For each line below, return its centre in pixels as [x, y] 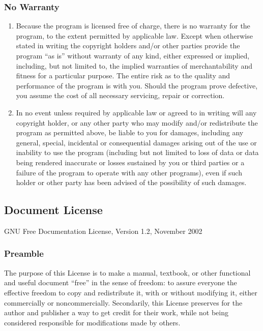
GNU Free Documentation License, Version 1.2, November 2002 [103, 231]
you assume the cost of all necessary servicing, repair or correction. [120, 95]
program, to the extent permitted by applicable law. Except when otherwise [134, 35]
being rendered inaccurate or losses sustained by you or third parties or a [130, 162]
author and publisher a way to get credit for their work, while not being [116, 312]
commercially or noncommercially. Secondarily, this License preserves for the [123, 302]
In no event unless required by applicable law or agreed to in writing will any [136, 112]
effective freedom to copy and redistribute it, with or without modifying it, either [131, 292]
